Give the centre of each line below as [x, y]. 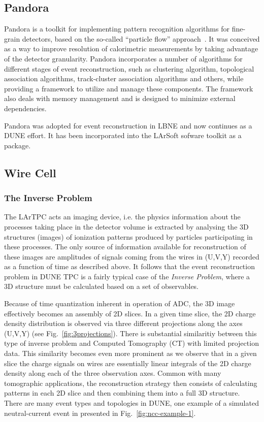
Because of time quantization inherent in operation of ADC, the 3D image [120, 303]
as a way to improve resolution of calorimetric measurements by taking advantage [131, 48]
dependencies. [25, 108]
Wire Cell [30, 172]
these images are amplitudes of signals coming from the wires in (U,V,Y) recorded [132, 256]
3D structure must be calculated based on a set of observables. [102, 286]
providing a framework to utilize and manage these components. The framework [129, 88]
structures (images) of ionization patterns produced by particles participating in [128, 236]
